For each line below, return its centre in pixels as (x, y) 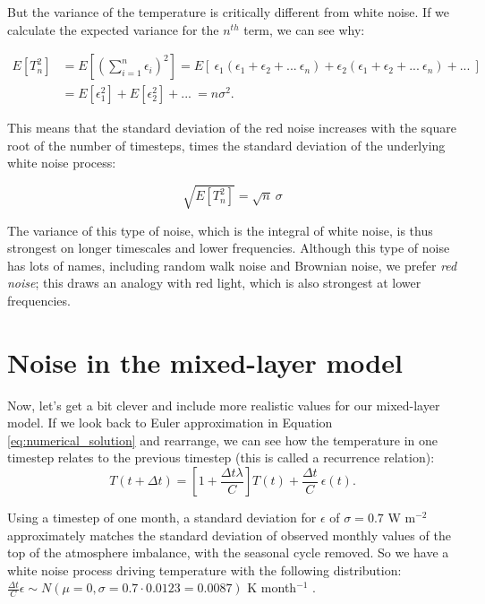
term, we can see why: (304, 29)
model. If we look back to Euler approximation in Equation (170, 423)
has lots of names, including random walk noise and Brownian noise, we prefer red (232, 265)
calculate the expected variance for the (113, 29)
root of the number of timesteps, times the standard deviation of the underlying (226, 145)
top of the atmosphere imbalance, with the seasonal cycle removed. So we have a (228, 552)
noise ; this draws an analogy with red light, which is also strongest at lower (214, 283)
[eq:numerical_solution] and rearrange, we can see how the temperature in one (223, 440)
